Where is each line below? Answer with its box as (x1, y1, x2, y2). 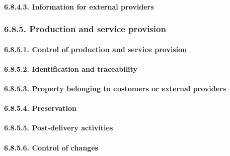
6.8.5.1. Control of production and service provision (4, 44, 187, 54)
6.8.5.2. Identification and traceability (4, 63, 137, 74)
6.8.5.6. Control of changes (4, 142, 98, 152)
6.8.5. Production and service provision (4, 23, 166, 35)
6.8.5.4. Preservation (4, 103, 76, 113)
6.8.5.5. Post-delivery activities (4, 122, 113, 133)
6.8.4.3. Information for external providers (4, 1, 154, 12)
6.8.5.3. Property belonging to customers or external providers (4, 83, 226, 93)
